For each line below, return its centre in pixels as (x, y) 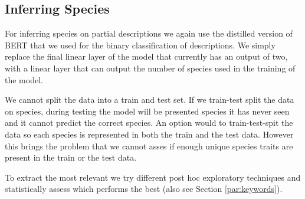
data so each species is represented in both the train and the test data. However (149, 134)
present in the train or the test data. (71, 157)
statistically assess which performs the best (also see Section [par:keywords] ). (144, 189)
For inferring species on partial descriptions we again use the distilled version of (149, 33)
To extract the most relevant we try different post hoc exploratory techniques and (153, 177)
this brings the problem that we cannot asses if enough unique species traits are (149, 146)
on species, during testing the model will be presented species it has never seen (147, 111)
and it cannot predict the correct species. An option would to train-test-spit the (149, 123)
